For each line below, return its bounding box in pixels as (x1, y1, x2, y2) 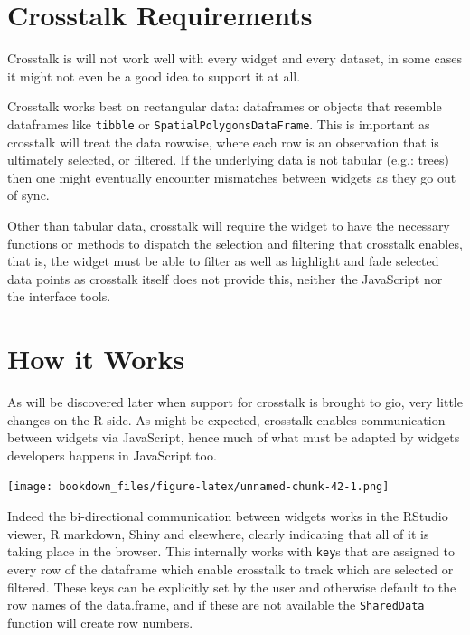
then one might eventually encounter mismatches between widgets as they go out (7, 167, 456, 186)
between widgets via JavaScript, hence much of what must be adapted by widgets (7, 428, 460, 447)
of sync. (7, 185, 50, 204)
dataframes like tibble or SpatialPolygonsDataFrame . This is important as (7, 114, 430, 133)
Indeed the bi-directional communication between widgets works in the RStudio (7, 507, 448, 526)
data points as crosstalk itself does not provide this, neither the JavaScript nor (7, 269, 443, 288)
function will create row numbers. (7, 612, 193, 631)
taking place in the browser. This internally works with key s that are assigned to (7, 542, 456, 561)
